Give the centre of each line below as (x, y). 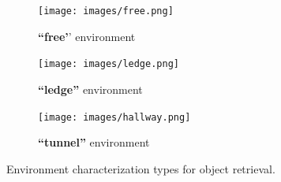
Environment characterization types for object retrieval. (141, 168)
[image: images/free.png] (106, 11)
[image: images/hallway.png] (114, 117)
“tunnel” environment (94, 142)
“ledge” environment (90, 89)
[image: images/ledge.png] (109, 64)
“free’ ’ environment (87, 36)
